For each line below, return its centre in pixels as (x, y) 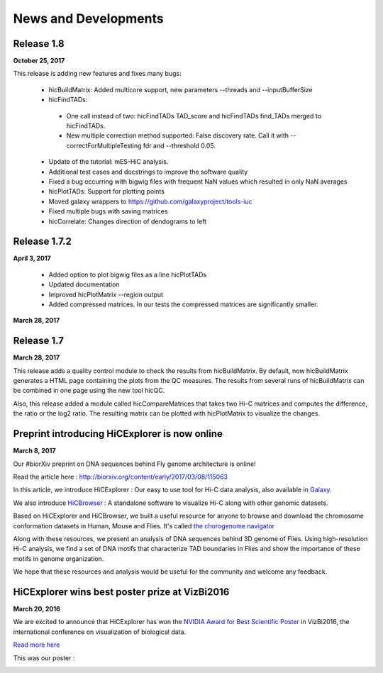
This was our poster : (44, 658)
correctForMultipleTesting (104, 145)
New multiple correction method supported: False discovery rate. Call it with (178, 135)
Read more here (37, 645)
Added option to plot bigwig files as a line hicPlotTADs (128, 274)
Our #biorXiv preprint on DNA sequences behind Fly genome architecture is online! (134, 464)
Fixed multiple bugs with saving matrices (108, 211)
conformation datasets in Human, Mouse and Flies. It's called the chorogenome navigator (144, 525)
